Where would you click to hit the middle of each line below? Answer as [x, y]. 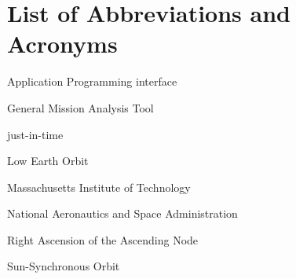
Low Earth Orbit [48, 161]
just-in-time [35, 134]
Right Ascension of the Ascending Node [103, 239]
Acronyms [62, 44]
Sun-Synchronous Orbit [64, 266]
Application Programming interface [92, 81]
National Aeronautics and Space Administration [122, 213]
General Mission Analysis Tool [80, 107]
